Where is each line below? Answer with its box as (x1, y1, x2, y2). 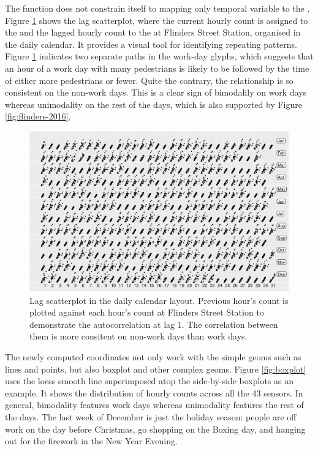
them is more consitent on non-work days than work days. (29, 330, 248, 343)
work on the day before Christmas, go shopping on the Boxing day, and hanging (5, 422, 306, 435)
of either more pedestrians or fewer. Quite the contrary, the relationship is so (5, 74, 293, 86)
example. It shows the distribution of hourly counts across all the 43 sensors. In (5, 386, 303, 399)
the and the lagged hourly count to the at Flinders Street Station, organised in (5, 26, 301, 39)
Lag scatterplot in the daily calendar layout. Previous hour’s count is (29, 294, 289, 306)
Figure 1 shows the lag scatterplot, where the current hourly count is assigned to (5, 13, 308, 26)
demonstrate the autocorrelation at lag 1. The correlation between (29, 317, 278, 330)
